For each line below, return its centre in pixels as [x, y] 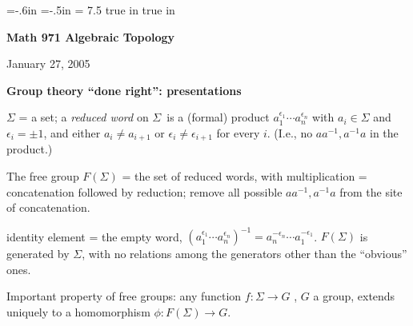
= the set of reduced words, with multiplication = [245, 176]
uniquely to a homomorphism [78, 312]
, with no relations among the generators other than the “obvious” [245, 254]
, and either [72, 132]
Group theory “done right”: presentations [124, 90]
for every [238, 132]
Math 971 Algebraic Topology [91, 36]
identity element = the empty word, [94, 236]
